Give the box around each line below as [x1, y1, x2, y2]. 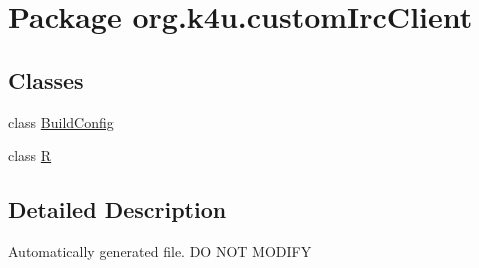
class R [8, 145, 52, 166]
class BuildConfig [8, 111, 114, 132]
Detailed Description [8, 194, 227, 225]
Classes [8, 64, 84, 95]
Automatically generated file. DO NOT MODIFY [8, 240, 312, 261]
